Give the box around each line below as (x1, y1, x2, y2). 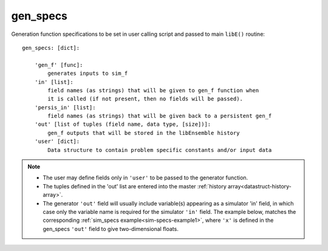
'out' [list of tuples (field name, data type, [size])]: (34, 121, 211, 128)
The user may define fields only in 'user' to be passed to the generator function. (43, 174, 248, 182)
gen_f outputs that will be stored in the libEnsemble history (47, 129, 240, 136)
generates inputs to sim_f (47, 70, 128, 77)
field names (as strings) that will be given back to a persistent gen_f (47, 112, 272, 120)
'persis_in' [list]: (34, 104, 96, 111)
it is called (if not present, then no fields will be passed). (47, 95, 243, 103)
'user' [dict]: (34, 138, 80, 145)
